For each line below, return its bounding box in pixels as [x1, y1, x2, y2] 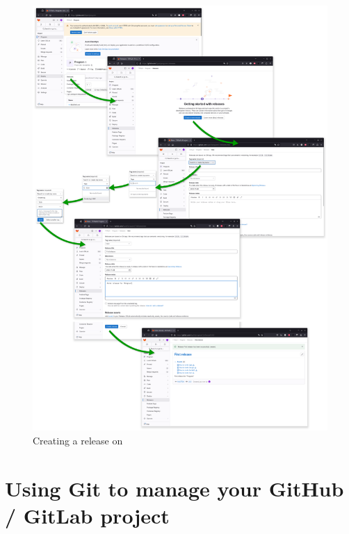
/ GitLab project [5, 501, 170, 529]
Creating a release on [33, 433, 123, 447]
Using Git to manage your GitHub [5, 474, 344, 502]
